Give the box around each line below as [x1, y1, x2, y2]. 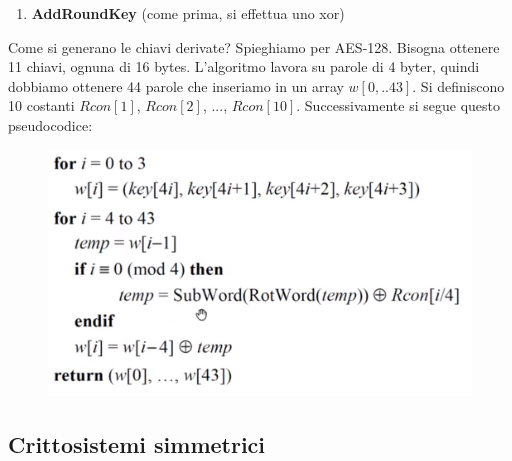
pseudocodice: [8, 114, 93, 135]
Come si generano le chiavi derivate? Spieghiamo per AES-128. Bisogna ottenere [8, 36, 500, 57]
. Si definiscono [412, 75, 505, 96]
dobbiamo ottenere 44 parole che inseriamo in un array [8, 75, 344, 96]
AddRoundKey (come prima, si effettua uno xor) [31, 3, 345, 23]
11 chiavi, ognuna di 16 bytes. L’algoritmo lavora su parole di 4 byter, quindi [8, 56, 480, 77]
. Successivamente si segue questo [296, 95, 500, 116]
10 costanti [8, 95, 75, 116]
